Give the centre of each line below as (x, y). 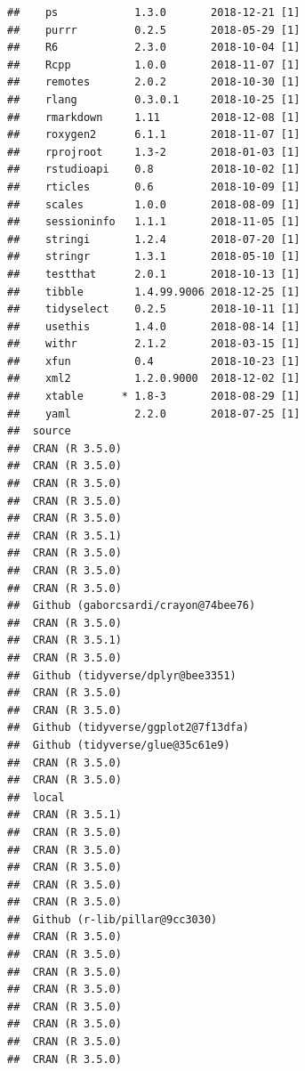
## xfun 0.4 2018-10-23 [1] (154, 361)
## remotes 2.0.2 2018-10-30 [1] (154, 82)
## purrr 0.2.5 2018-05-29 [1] (154, 30)
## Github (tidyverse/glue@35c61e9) (119, 745)
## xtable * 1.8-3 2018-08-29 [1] (154, 397)
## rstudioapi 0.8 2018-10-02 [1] (154, 170)
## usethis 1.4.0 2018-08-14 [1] (154, 326)
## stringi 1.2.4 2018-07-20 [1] (154, 239)
